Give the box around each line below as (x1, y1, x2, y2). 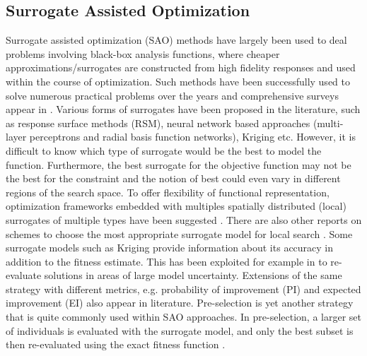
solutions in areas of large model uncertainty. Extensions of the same (44, 268, 342, 283)
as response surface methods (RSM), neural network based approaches (6, 115, 310, 130)
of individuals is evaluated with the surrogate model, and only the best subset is (6, 323, 354, 338)
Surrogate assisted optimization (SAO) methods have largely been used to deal (6, 32, 347, 47)
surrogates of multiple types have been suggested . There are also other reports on (6, 212, 362, 227)
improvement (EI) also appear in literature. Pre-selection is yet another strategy (6, 295, 354, 310)
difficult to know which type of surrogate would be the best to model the (6, 143, 322, 158)
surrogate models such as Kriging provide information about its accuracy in (6, 240, 334, 255)
